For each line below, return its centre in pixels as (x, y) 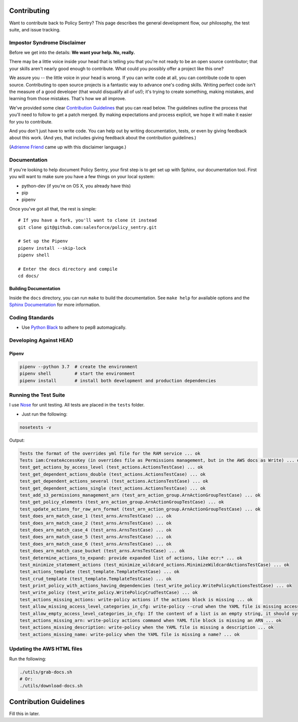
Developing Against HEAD (41, 340)
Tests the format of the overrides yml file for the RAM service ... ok (110, 453)
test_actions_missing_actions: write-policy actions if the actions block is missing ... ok (136, 599)
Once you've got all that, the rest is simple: (53, 208)
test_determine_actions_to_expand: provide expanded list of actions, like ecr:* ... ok (131, 558)
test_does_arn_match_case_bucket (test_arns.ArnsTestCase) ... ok (102, 551)
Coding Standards (32, 317)
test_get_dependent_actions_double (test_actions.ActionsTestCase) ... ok (113, 474)
